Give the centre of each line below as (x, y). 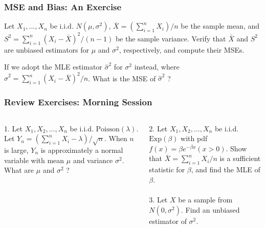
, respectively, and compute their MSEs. (182, 49)
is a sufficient (240, 158)
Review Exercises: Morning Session (78, 102)
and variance (93, 160)
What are (19, 170)
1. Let (13, 128)
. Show (236, 148)
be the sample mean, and (220, 26)
